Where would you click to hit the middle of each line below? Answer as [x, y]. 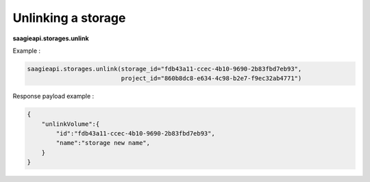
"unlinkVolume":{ [71, 124]
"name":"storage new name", [103, 143]
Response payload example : [53, 96]
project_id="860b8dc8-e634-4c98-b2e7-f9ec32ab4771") [211, 78]
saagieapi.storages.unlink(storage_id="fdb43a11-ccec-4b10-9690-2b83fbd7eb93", [164, 69]
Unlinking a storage [69, 18]
